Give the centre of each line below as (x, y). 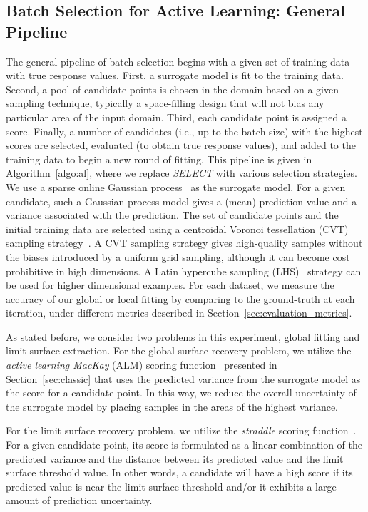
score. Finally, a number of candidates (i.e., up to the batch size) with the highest (184, 131)
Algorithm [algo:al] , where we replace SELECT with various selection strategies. (182, 173)
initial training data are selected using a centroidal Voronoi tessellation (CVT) (177, 229)
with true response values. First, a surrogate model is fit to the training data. (175, 75)
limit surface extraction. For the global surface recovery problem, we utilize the (179, 350)
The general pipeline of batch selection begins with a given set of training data (178, 61)
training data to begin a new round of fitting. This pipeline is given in (159, 159)
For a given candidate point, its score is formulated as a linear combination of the (184, 445)
